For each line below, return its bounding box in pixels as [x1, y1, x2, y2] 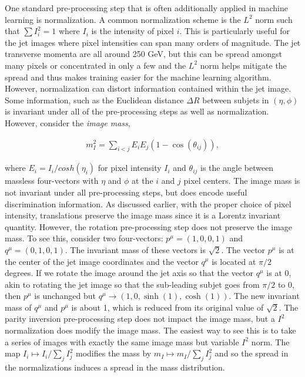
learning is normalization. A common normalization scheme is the [5, 13, 241, 25]
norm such [255, 13, 293, 25]
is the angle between [200, 161, 274, 174]
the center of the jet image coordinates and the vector [5, 255, 199, 267]
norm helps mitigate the [200, 59, 287, 71]
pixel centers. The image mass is [183, 174, 300, 187]
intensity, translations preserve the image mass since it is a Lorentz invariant [5, 209, 281, 221]
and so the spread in [214, 347, 289, 359]
